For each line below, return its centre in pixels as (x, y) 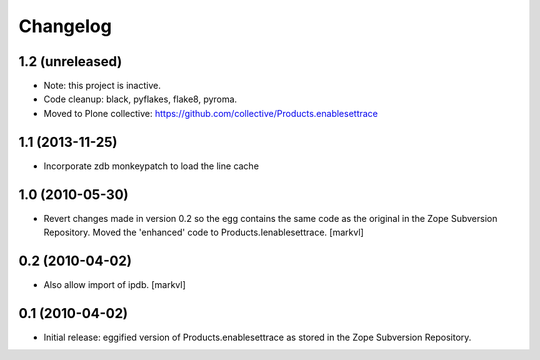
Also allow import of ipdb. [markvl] (115, 284)
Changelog (65, 26)
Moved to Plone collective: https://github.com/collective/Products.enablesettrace (211, 113)
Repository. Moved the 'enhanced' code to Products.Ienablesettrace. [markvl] (203, 232)
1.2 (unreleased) (70, 61)
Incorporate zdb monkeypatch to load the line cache (151, 166)
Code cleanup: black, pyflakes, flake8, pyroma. (140, 99)
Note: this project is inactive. (102, 86)
